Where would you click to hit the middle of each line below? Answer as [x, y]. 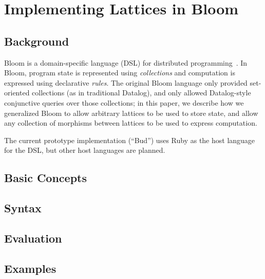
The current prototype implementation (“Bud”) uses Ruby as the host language [130, 140]
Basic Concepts [46, 178]
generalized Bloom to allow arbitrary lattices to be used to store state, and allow [131, 113]
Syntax [23, 208]
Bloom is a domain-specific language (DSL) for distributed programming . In [126, 62]
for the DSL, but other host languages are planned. [85, 150]
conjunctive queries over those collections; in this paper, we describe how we [124, 102]
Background [37, 41]
